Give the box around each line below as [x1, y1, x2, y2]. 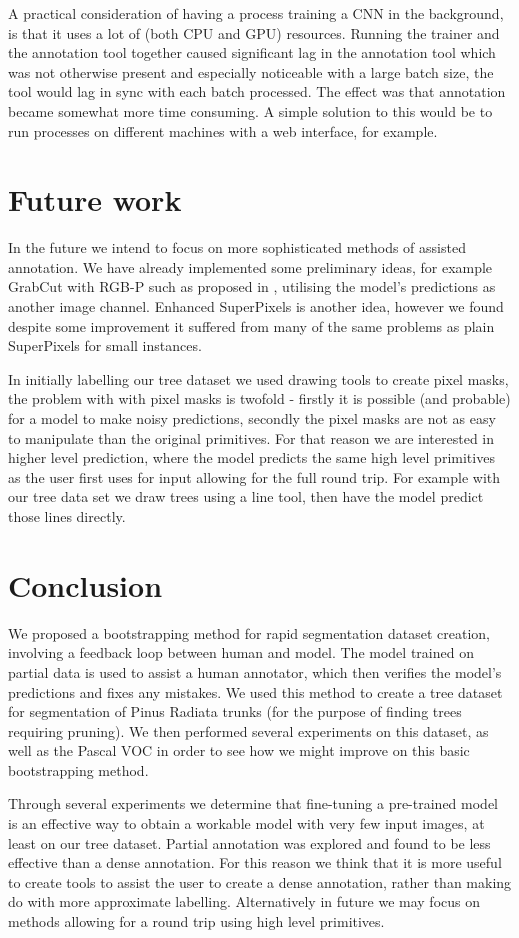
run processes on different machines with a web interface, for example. [8, 120, 438, 141]
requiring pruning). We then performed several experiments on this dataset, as [8, 720, 489, 741]
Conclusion [8, 564, 163, 605]
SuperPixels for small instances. [8, 335, 202, 356]
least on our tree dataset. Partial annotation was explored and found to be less [8, 832, 491, 853]
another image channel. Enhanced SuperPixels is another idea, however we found [8, 296, 504, 317]
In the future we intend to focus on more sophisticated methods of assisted [8, 237, 466, 258]
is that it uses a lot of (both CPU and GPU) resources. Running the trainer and [8, 22, 500, 43]
